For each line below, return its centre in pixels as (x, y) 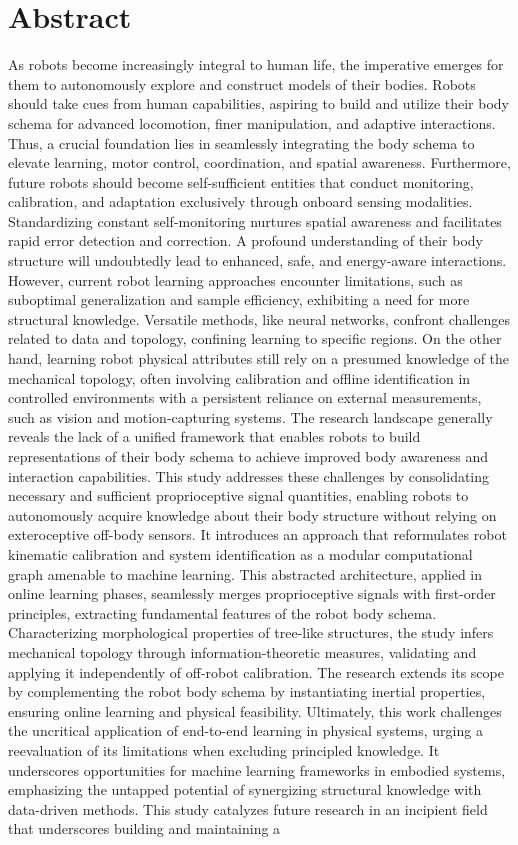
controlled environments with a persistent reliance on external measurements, (245, 397)
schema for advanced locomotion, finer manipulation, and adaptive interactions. (252, 122)
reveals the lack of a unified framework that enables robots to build (214, 436)
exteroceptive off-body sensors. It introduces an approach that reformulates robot (257, 534)
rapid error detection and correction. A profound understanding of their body (245, 240)
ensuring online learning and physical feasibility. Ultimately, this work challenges (255, 710)
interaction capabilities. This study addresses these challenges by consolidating (249, 475)
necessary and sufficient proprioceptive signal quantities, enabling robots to (238, 495)
